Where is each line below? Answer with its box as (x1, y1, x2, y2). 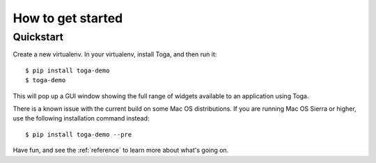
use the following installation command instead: (13, 114, 150, 123)
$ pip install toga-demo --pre (25, 130, 132, 139)
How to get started (13, 10, 123, 26)
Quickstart (13, 31, 64, 43)
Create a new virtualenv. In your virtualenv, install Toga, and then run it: (13, 50, 217, 59)
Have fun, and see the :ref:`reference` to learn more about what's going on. (13, 146, 229, 155)
